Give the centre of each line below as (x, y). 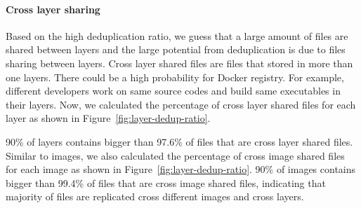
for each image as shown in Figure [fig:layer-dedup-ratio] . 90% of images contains (181, 169)
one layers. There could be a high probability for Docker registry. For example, (175, 77)
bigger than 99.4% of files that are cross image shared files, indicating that (166, 182)
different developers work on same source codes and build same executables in (173, 91)
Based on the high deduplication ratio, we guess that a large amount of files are (177, 35)
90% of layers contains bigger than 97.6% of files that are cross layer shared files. (179, 141)
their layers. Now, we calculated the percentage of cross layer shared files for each (181, 104)
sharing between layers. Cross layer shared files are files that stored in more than (179, 63)
